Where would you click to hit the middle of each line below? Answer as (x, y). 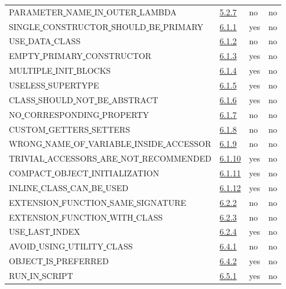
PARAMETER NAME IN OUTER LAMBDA (93, 12)
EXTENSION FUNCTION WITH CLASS (86, 217)
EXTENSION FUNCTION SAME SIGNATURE (98, 202)
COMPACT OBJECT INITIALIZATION (84, 173)
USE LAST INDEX (45, 231)
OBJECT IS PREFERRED (59, 261)
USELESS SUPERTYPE (54, 85)
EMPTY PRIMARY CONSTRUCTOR (80, 56)
